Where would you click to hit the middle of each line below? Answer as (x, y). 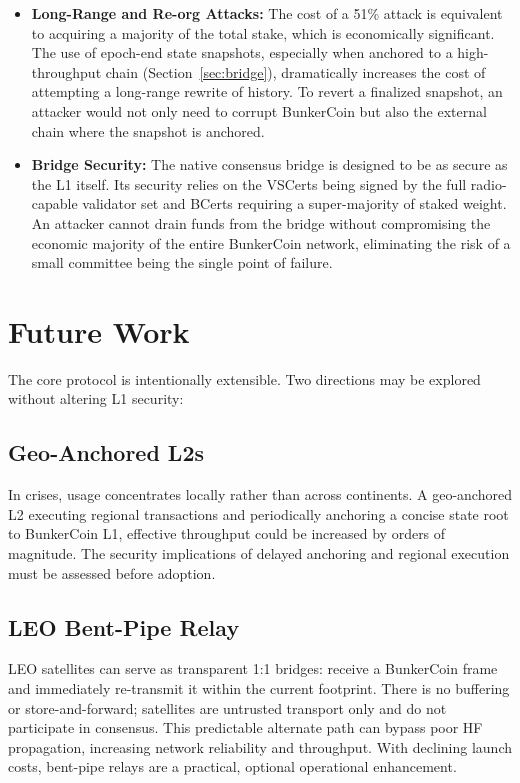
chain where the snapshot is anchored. (148, 130)
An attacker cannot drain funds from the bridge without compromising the (261, 222)
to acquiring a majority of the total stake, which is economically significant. (263, 32)
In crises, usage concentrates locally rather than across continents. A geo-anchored (260, 494)
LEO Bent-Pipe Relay (124, 626)
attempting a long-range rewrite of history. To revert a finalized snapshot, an (267, 91)
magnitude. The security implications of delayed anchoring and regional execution (259, 553)
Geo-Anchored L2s (106, 452)
